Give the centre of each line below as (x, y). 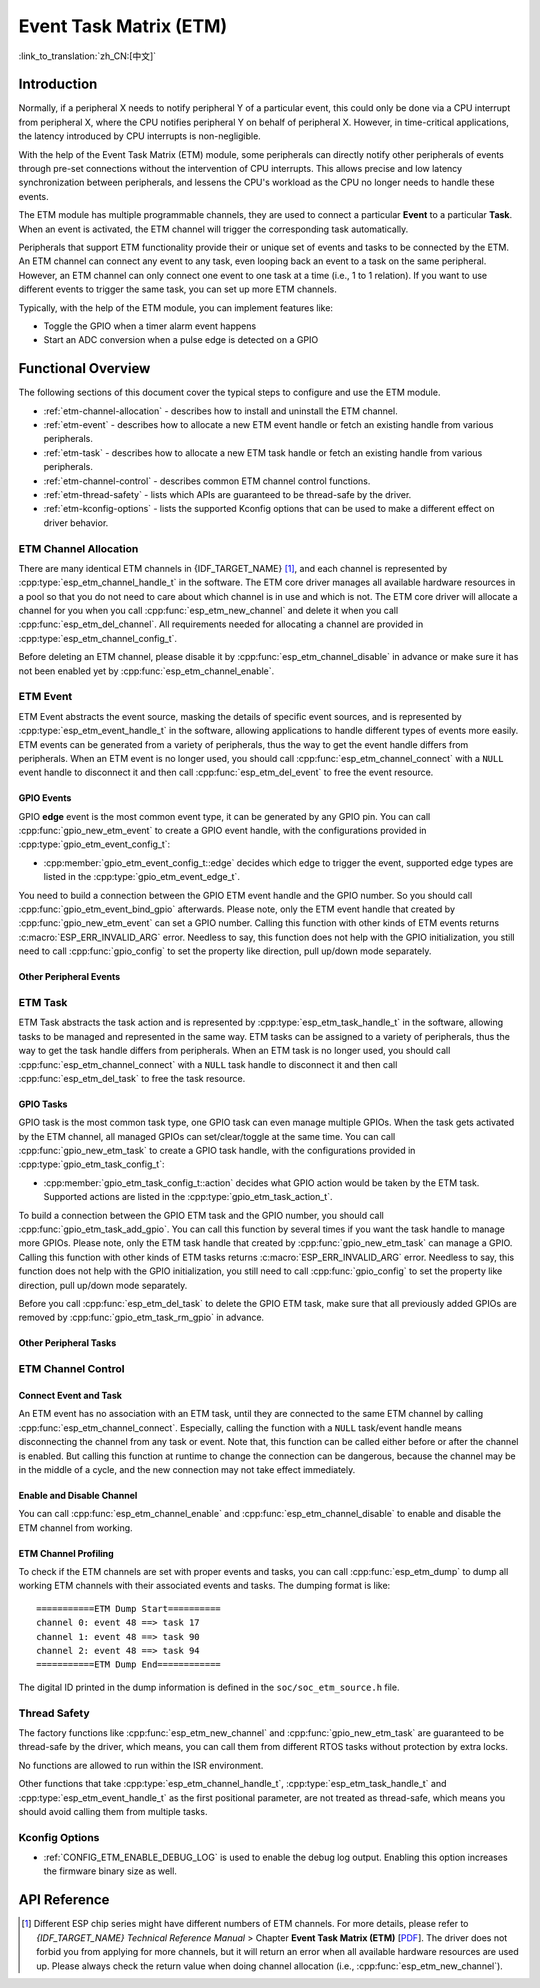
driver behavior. (76, 522)
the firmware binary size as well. (110, 1871)
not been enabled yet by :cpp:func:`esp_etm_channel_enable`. (146, 671)
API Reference (64, 1900)
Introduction (58, 84)
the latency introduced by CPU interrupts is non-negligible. (140, 136)
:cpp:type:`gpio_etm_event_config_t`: (94, 844)
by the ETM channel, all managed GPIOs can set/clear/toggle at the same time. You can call (207, 1136)
